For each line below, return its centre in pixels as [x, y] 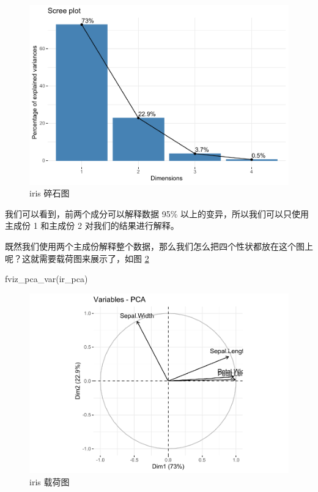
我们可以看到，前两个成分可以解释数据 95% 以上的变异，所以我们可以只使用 [157, 213]
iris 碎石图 [50, 193]
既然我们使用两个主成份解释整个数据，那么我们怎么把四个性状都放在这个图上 [159, 246]
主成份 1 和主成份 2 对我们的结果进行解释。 [92, 225]
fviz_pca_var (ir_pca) [46, 279]
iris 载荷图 [50, 481]
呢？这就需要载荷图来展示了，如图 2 [77, 258]
